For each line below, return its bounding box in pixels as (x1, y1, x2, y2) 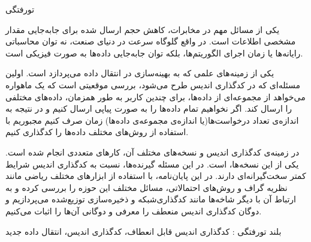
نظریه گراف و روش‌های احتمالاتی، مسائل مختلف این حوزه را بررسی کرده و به (5, 181, 288, 193)
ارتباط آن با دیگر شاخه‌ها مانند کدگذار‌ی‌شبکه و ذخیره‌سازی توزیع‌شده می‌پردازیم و (5, 193, 297, 205)
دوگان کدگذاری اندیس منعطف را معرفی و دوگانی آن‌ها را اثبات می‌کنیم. (5, 204, 262, 217)
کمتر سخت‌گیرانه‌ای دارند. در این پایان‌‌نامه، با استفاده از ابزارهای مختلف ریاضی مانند (5, 169, 306, 182)
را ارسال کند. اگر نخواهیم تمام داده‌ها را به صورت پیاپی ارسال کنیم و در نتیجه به (5, 102, 292, 115)
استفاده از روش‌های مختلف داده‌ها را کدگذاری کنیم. (5, 126, 189, 138)
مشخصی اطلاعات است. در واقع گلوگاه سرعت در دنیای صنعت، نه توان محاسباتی (5, 35, 296, 47)
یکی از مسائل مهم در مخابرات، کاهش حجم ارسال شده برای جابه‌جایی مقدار (5, 23, 280, 35)
